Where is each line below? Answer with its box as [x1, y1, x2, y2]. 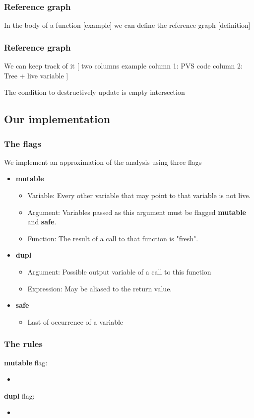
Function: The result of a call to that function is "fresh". [27, 233, 198, 243]
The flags [4, 137, 41, 149]
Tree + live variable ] [4, 70, 68, 80]
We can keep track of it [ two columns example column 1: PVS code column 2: [4, 61, 243, 71]
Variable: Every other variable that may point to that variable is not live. [27, 190, 251, 200]
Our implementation [4, 111, 111, 127]
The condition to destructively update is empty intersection [4, 87, 185, 97]
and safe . [27, 216, 57, 227]
